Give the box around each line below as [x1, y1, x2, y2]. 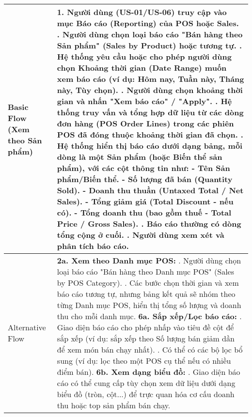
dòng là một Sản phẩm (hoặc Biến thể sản [57, 151, 222, 162]
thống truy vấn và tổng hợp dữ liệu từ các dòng [57, 107, 244, 118]
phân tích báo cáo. [57, 240, 129, 251]
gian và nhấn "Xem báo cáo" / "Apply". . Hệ [57, 95, 232, 107]
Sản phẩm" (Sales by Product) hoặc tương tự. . [57, 40, 242, 51]
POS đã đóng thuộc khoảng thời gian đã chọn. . [57, 129, 243, 140]
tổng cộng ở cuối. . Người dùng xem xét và [57, 229, 224, 240]
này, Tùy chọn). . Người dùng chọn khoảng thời [57, 84, 243, 95]
